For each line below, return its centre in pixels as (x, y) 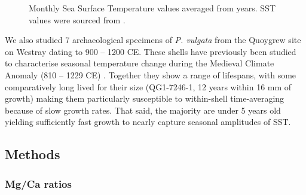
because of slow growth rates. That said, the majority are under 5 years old (143, 110)
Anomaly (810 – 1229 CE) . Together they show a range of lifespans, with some (151, 74)
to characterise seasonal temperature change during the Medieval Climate (140, 63)
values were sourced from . (77, 19)
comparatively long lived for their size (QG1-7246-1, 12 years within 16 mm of (148, 86)
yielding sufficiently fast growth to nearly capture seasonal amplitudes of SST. (148, 122)
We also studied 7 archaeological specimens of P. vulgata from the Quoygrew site (153, 40)
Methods (33, 154)
